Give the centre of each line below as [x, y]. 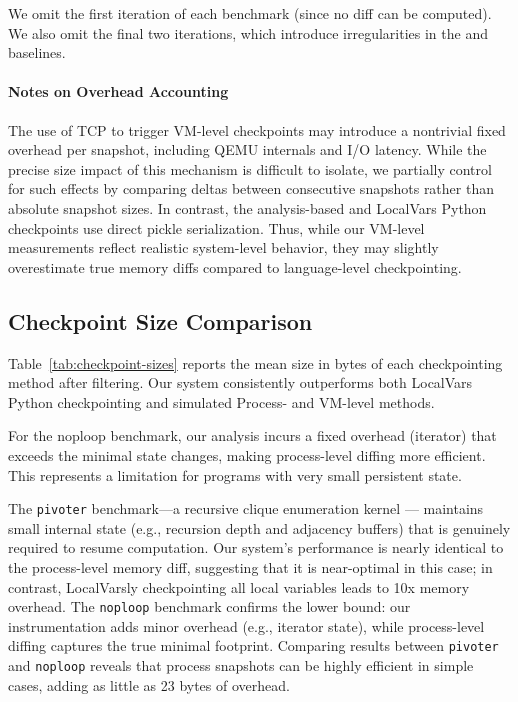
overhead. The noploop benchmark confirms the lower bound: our [209, 606]
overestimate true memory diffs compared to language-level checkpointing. [235, 266]
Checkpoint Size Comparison [160, 320]
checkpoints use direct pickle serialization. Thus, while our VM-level [216, 227]
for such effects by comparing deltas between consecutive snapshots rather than [251, 188]
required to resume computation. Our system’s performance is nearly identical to [256, 547]
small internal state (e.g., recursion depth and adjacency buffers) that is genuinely [259, 527]
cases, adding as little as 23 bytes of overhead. [149, 684]
